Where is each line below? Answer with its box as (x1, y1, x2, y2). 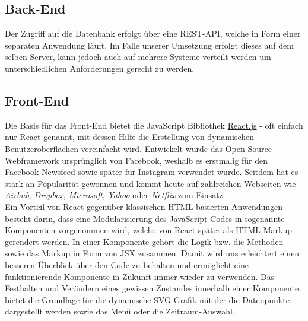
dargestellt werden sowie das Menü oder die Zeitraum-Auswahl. (5, 305, 235, 317)
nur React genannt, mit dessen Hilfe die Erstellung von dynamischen (5, 131, 254, 143)
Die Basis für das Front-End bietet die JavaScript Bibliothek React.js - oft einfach (5, 119, 303, 131)
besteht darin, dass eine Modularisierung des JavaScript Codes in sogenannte (5, 212, 285, 224)
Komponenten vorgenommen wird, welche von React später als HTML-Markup (5, 224, 293, 236)
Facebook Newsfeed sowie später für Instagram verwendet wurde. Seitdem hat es (5, 166, 299, 178)
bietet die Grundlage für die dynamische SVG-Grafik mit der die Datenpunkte (5, 293, 290, 306)
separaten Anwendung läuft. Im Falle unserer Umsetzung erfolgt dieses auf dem (5, 39, 294, 51)
